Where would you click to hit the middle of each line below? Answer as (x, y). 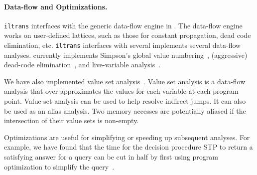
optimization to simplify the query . (59, 166)
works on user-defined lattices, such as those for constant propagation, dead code (128, 35)
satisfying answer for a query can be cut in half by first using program (111, 157)
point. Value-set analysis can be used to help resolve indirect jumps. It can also (125, 101)
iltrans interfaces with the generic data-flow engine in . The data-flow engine (123, 25)
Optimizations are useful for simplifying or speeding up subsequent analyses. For (127, 137)
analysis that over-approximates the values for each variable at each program (121, 91)
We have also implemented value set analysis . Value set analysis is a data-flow (125, 81)
